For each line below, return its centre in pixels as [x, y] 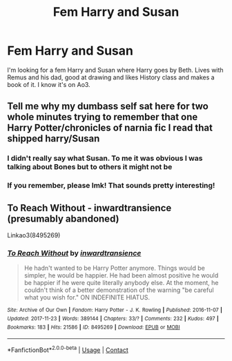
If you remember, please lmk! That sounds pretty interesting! [111, 186]
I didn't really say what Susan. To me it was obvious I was [105, 158]
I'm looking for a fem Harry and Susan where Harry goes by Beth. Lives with [115, 70]
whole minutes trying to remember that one [103, 117]
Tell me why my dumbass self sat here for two [108, 107]
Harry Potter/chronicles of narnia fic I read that [110, 128]
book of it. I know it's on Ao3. [49, 84]
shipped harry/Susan [54, 139]
